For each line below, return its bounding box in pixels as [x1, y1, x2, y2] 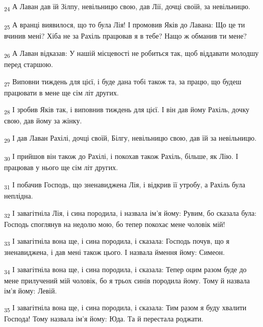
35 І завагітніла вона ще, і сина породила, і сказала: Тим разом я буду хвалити [4, 302, 247, 314]
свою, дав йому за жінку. [4, 115, 82, 126]
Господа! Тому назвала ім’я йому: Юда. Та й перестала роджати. [4, 313, 204, 324]
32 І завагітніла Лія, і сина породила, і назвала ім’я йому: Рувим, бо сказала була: [4, 207, 257, 219]
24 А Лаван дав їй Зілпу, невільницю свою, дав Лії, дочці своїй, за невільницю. [4, 1, 250, 13]
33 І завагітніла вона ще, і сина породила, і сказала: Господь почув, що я [4, 236, 229, 248]
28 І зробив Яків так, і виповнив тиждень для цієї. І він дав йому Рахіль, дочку [4, 104, 250, 116]
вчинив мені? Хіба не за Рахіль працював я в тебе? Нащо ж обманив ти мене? [4, 30, 247, 41]
